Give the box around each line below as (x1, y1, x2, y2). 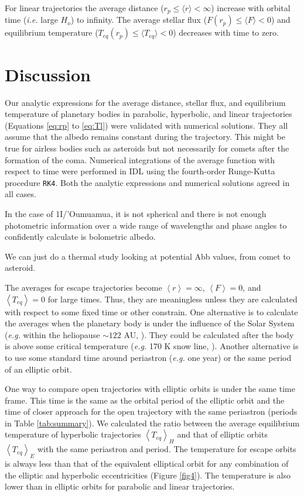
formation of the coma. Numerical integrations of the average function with (5, 153, 275, 166)
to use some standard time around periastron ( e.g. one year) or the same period (5, 351, 292, 363)
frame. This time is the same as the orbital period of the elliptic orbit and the (5, 394, 285, 406)
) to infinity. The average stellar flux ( (70, 13, 207, 26)
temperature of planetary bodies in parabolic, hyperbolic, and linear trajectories (5, 108, 292, 120)
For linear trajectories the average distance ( (5, 2, 164, 13)
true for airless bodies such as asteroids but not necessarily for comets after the (5, 142, 289, 154)
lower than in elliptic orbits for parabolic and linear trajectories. (5, 480, 235, 492)
